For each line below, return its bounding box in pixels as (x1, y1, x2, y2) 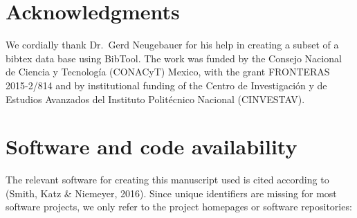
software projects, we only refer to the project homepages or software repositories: (6, 199, 352, 214)
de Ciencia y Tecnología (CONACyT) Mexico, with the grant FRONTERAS (6, 64, 330, 79)
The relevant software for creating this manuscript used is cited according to (6, 172, 329, 187)
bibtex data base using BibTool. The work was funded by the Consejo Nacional (6, 51, 342, 65)
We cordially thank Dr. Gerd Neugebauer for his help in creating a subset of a (6, 37, 339, 52)
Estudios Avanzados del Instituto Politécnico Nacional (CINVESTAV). (6, 91, 305, 106)
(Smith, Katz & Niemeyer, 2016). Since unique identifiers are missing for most (6, 185, 337, 200)
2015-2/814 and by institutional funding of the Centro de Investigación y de (6, 78, 327, 92)
